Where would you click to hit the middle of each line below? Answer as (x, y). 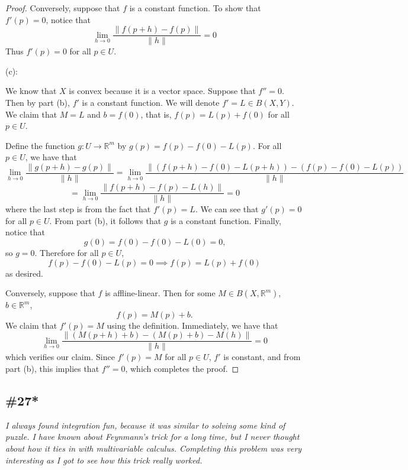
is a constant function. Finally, (226, 220)
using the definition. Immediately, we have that (192, 325)
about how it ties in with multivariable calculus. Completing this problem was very (154, 448)
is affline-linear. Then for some (160, 293)
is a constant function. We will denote (151, 103)
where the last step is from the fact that (78, 209)
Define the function (40, 145)
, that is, (156, 114)
